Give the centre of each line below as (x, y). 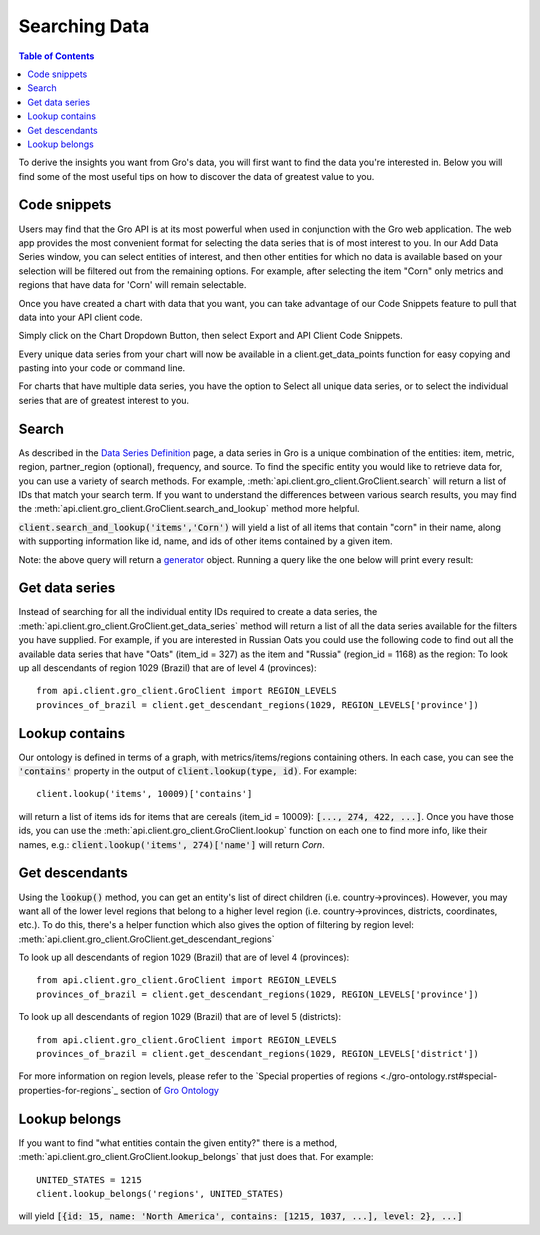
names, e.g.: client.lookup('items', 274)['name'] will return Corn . (171, 844)
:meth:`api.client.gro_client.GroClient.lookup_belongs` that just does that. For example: (196, 1157)
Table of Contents (56, 56)
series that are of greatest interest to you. (104, 400)
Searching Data (84, 26)
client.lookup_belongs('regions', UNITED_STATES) (160, 1193)
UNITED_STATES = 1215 (89, 1179)
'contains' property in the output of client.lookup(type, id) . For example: (187, 771)
